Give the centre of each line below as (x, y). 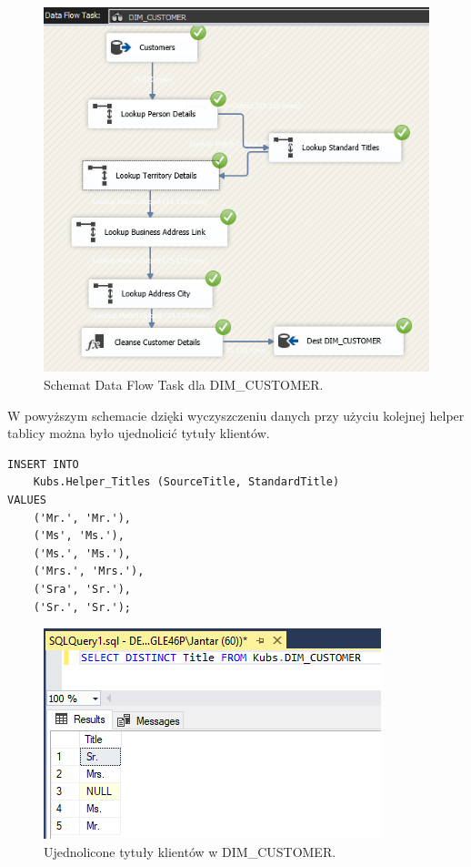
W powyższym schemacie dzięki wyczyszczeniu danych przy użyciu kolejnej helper (236, 415)
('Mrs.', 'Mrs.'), (89, 571)
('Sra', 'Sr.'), (82, 589)
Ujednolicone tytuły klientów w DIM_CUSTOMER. (190, 851)
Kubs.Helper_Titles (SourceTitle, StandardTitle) (186, 482)
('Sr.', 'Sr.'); (82, 607)
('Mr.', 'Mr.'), (82, 518)
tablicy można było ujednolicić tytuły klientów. (139, 433)
